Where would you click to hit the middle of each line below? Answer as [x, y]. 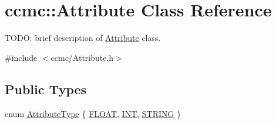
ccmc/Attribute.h [82, 57]
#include [21, 57]
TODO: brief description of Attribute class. [83, 38]
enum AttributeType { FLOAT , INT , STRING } [93, 113]
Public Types [46, 89]
